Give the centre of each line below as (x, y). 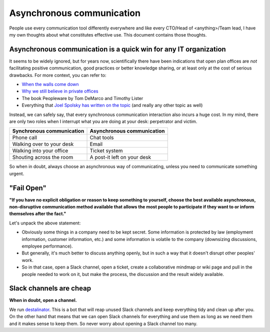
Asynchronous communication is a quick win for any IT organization (117, 49)
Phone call (25, 137)
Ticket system (106, 151)
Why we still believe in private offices (60, 91)
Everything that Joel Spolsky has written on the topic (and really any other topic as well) (112, 105)
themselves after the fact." (38, 214)
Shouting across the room (43, 157)
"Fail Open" (28, 188)
